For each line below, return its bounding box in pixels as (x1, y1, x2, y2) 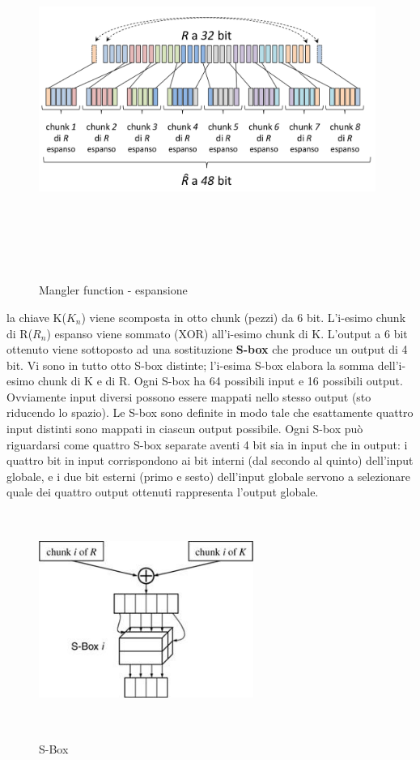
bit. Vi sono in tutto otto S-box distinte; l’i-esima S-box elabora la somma (6, 356, 375, 373)
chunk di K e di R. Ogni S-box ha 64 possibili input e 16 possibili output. (37, 372, 403, 389)
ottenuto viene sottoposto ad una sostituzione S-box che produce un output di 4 (6, 341, 408, 358)
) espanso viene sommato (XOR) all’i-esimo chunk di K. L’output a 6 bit (46, 324, 408, 341)
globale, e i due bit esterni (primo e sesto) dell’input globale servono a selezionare (6, 467, 411, 484)
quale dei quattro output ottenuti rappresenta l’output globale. (6, 483, 319, 500)
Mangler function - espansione (39, 281, 188, 298)
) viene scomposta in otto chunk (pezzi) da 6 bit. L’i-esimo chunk (81, 308, 406, 325)
